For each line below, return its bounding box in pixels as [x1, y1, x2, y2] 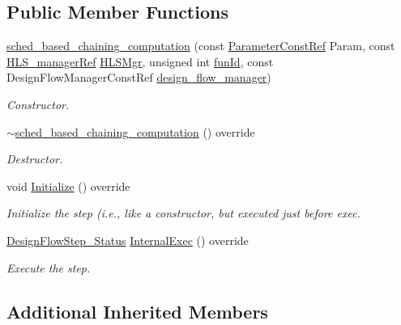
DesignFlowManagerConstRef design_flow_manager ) [6, 69, 271, 86]
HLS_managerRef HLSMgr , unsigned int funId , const [6, 53, 274, 70]
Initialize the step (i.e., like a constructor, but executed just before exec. [6, 205, 360, 222]
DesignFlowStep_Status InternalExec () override [6, 231, 249, 248]
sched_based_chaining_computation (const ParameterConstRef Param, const [6, 37, 395, 54]
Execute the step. [6, 259, 91, 276]
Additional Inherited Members [6, 298, 268, 323]
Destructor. [6, 150, 63, 167]
